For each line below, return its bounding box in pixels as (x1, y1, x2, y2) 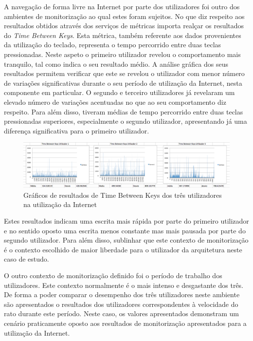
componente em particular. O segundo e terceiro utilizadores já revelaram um (4, 87, 235, 97)
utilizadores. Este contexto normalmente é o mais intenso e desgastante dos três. (4, 280, 244, 290)
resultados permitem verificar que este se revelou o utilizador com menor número (4, 68, 245, 78)
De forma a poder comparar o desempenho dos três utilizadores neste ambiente (4, 289, 240, 300)
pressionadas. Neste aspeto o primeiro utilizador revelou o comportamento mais (4, 49, 241, 59)
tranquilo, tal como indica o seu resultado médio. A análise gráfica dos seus (4, 58, 229, 69)
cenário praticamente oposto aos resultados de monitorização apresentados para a (4, 318, 247, 328)
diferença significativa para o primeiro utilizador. (4, 125, 149, 135)
